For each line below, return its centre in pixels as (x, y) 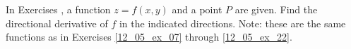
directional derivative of (57, 23)
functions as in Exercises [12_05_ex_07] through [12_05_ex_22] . (149, 37)
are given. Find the (276, 9)
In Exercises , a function (58, 9)
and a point (197, 9)
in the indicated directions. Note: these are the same (232, 23)
